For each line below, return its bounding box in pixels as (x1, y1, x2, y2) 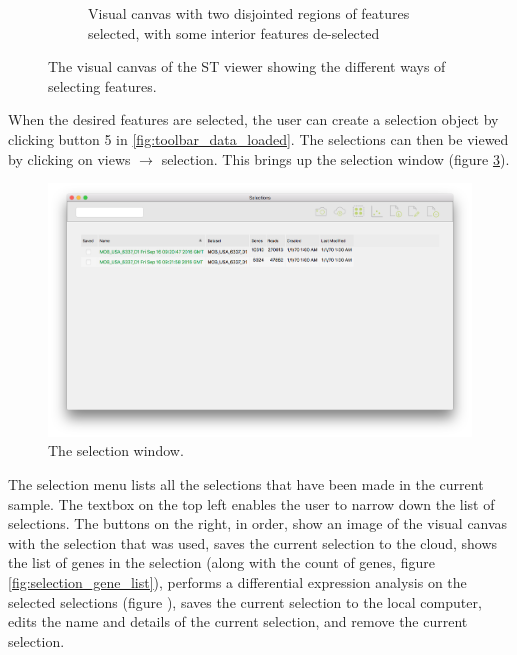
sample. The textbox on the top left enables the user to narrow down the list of (8, 493, 495, 514)
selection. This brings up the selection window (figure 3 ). (161, 148, 510, 169)
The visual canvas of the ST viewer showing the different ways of (48, 56, 446, 77)
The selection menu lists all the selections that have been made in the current (8, 473, 484, 494)
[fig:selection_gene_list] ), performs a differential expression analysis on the (8, 571, 467, 592)
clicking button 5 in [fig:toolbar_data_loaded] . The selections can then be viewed (8, 128, 509, 149)
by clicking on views (8, 148, 131, 169)
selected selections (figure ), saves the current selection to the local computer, (8, 591, 482, 612)
